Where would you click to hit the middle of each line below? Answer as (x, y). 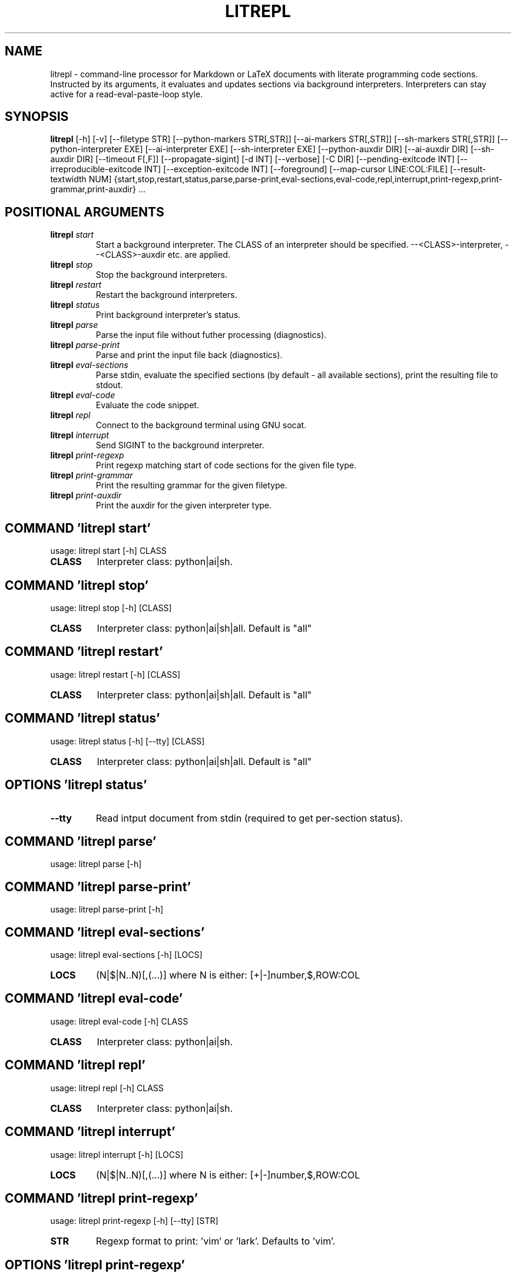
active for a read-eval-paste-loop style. (127, 94)
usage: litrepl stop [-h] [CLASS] (111, 608)
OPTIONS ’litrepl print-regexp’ (95, 1265)
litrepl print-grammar (92, 475)
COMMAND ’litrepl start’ (78, 528)
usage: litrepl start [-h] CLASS (108, 551)
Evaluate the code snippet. (147, 405)
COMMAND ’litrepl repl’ (75, 1065)
